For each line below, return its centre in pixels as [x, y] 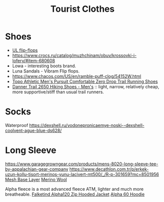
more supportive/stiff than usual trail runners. [58, 92]
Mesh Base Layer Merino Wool [36, 179]
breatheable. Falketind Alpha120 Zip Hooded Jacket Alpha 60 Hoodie [75, 194]
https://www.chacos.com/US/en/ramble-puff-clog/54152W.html [77, 76]
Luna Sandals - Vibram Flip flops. [46, 71]
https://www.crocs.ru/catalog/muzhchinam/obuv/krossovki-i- [74, 55]
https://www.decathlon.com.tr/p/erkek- [109, 169]
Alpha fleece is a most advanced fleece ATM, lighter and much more [74, 189]
